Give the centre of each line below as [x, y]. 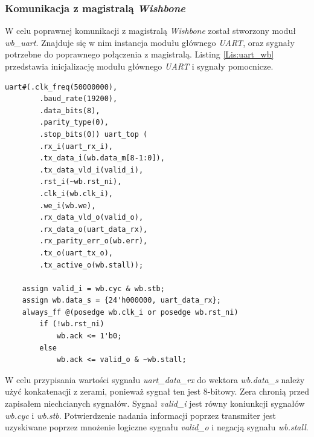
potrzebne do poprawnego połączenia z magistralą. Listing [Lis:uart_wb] [139, 54]
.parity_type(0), [74, 123]
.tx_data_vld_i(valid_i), [91, 170]
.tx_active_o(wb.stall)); [91, 265]
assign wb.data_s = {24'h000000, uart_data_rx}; [121, 301]
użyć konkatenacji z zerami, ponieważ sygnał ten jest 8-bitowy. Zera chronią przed [157, 391]
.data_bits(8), [70, 110]
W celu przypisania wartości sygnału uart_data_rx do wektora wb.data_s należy [155, 379]
